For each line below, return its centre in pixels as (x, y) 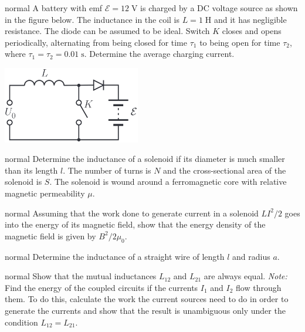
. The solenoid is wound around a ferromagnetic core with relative (168, 182)
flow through (259, 287)
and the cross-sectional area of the (225, 170)
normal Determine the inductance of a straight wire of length (115, 256)
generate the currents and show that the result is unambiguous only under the (145, 310)
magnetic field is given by (50, 236)
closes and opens (252, 31)
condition (21, 322)
